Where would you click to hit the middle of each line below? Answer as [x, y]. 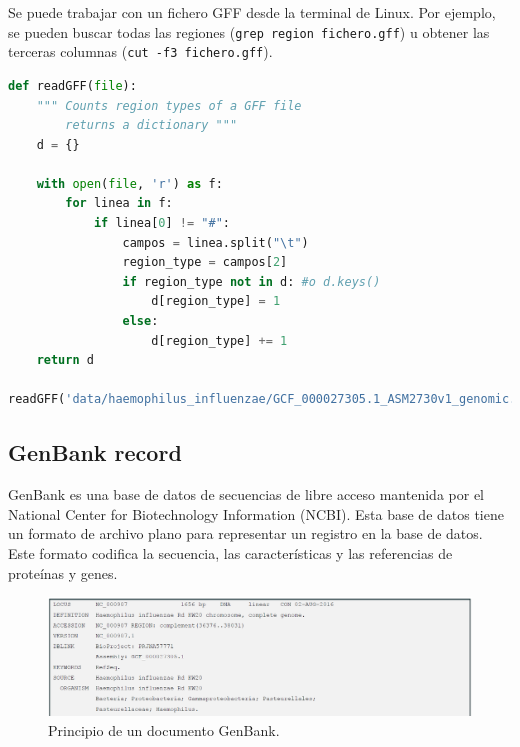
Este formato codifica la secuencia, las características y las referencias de [230, 552]
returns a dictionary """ [151, 125]
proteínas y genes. [63, 572]
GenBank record [95, 452]
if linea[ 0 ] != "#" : [162, 223]
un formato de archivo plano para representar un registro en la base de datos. [245, 533]
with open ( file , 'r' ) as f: [129, 183]
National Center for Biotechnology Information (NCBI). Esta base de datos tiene [256, 513]
